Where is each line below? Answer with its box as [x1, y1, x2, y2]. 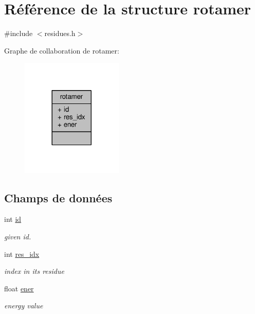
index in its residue [4, 266, 64, 276]
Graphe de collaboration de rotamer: [4, 45, 119, 56]
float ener [4, 283, 34, 293]
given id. [4, 231, 31, 241]
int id [4, 214, 22, 224]
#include [4, 28, 33, 39]
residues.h [44, 28, 76, 39]
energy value [4, 300, 43, 311]
